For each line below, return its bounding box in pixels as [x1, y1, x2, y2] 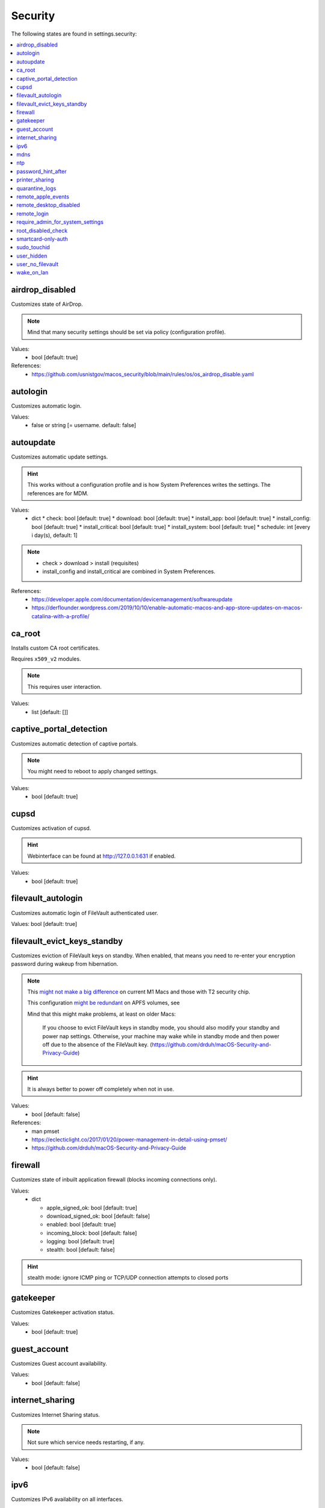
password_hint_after [16, 168, 67, 175]
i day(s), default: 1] [31, 531, 78, 539]
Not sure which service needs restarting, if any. [27, 1439, 145, 1446]
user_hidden [16, 252, 48, 259]
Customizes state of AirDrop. [11, 300, 84, 308]
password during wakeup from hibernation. [11, 960, 119, 968]
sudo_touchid [16, 244, 51, 251]
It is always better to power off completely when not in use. [27, 1086, 175, 1093]
